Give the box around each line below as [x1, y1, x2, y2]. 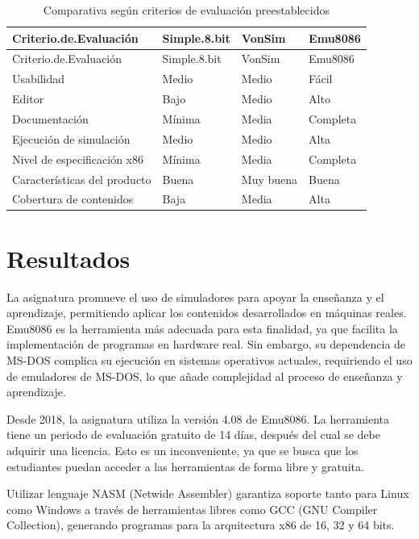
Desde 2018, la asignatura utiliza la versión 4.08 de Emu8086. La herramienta [6, 410, 390, 427]
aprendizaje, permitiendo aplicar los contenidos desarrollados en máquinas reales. [6, 304, 407, 321]
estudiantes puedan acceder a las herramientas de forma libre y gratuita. [6, 458, 364, 474]
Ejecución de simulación [12, 130, 131, 147]
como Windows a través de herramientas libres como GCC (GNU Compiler [6, 500, 378, 517]
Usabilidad [12, 70, 65, 87]
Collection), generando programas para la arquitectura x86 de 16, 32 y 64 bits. [6, 516, 395, 533]
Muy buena [241, 170, 298, 187]
